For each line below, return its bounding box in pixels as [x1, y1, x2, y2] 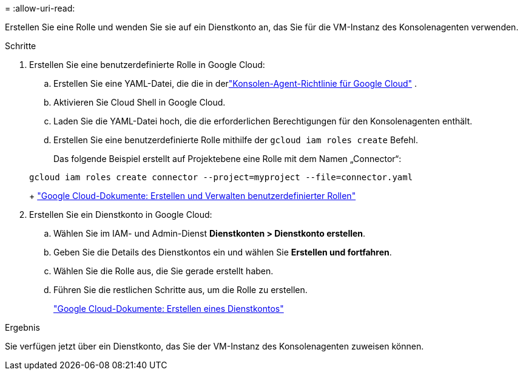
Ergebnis [5, 322, 40, 333]
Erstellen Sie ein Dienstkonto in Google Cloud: [29, 209, 212, 220]
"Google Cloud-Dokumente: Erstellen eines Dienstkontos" [53, 303, 284, 314]
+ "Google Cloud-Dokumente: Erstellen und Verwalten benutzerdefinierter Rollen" [29, 191, 356, 201]
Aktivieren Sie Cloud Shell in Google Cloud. [53, 97, 226, 107]
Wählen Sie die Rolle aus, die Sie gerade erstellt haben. [53, 266, 274, 276]
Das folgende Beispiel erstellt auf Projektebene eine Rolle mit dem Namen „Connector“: [53, 154, 402, 164]
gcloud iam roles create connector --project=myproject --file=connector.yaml [29, 172, 413, 182]
